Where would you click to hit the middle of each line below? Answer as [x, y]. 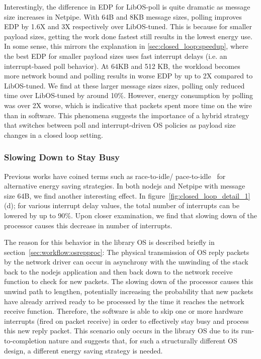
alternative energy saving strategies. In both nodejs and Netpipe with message [125, 186]
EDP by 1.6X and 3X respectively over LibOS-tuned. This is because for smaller [128, 26]
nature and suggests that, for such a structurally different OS [143, 341]
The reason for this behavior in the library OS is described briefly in [109, 242]
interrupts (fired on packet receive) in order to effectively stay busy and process [126, 321]
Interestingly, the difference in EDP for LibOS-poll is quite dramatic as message [127, 7]
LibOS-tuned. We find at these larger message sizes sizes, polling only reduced [124, 85]
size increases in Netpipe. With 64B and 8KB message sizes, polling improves [123, 16]
